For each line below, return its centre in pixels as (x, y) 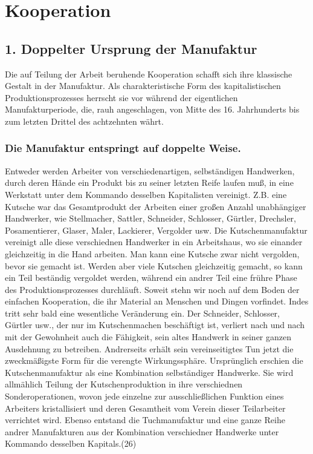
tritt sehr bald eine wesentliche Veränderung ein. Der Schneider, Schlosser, (142, 313)
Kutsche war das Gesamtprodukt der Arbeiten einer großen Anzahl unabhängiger (156, 206)
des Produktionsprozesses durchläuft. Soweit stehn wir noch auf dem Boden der (152, 289)
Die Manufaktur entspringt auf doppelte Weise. (123, 148)
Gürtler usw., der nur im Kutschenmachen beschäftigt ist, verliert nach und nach (155, 325)
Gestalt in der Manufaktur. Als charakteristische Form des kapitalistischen (143, 86)
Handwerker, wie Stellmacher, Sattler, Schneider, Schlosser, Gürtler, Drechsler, (150, 218)
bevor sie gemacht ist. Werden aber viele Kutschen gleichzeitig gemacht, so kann (154, 265)
